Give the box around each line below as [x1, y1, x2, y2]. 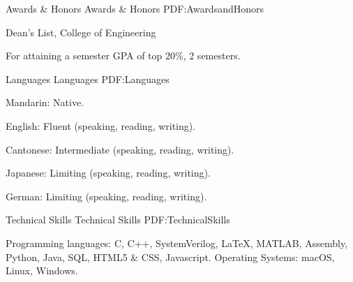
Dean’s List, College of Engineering [6, 24, 156, 39]
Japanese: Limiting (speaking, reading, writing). [6, 165, 211, 180]
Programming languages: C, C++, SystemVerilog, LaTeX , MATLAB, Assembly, [6, 235, 348, 250]
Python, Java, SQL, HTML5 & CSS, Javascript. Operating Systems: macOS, [6, 249, 335, 264]
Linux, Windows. [6, 263, 78, 278]
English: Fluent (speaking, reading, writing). [6, 118, 196, 133]
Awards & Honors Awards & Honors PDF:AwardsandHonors [6, 1, 264, 15]
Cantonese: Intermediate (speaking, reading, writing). [6, 142, 234, 156]
